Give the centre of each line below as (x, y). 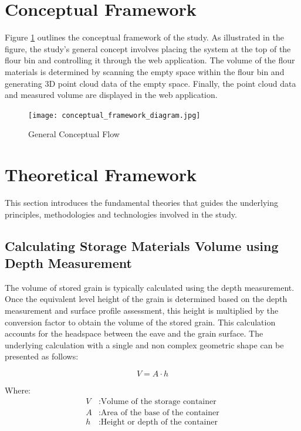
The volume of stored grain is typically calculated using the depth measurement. (150, 287)
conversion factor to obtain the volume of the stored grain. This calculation (140, 322)
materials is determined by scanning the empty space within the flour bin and (145, 71)
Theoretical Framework (101, 174)
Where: (18, 390)
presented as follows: (42, 356)
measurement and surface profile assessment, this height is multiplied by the (142, 310)
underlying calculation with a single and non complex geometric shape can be (144, 345)
